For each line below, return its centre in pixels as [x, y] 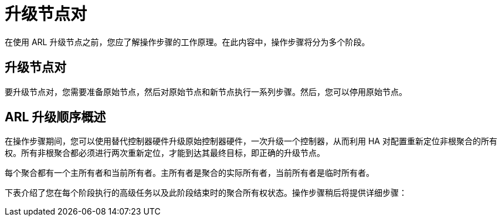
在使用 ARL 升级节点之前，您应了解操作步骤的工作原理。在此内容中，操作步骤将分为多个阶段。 [187, 42]
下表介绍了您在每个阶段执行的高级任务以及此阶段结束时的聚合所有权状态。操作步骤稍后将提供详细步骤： [206, 193]
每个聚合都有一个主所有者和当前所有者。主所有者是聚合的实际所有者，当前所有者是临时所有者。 [189, 173]
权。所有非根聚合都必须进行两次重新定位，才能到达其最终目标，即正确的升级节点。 [165, 153]
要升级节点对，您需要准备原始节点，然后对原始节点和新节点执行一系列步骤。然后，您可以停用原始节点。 [206, 91]
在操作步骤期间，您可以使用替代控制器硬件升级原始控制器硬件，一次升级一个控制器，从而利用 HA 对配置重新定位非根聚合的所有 [251, 141]
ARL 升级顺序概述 [55, 117]
